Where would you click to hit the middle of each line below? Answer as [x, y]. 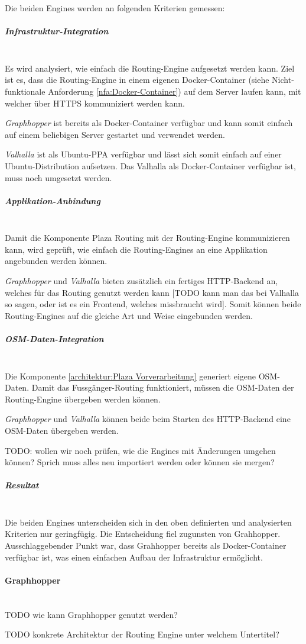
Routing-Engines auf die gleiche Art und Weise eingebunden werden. [129, 315]
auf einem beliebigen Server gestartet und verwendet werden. [115, 134]
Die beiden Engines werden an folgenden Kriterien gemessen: [115, 8]
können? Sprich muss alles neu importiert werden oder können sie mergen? [140, 462]
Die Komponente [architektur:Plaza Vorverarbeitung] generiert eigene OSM [141, 376]
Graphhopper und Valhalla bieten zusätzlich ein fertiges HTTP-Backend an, [141, 281]
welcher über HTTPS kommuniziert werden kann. [95, 103]
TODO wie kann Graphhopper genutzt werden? [91, 614]
